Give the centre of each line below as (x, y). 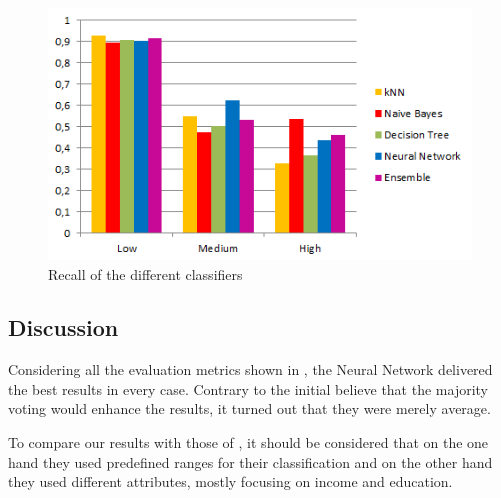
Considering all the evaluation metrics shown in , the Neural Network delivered (250, 369)
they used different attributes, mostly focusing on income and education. (230, 481)
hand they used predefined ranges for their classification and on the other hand (250, 461)
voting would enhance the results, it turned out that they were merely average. (249, 408)
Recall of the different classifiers (145, 273)
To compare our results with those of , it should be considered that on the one (248, 442)
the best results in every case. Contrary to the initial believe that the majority (248, 388)
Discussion (63, 327)
